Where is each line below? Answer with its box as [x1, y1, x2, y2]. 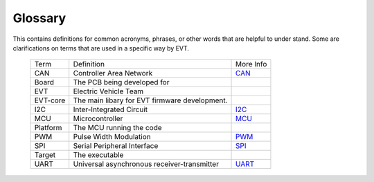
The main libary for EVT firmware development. [73, 95, 228, 105]
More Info [235, 60, 267, 69]
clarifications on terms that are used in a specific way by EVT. [12, 44, 190, 52]
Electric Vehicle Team [73, 87, 144, 96]
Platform [34, 123, 62, 133]
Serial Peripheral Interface [73, 141, 159, 151]
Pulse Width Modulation [73, 132, 152, 142]
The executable [73, 150, 124, 160]
